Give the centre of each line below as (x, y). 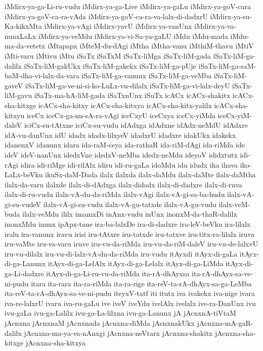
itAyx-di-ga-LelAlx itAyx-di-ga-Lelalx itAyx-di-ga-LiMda (136, 263)
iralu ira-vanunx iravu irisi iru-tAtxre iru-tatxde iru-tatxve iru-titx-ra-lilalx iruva (130, 234)
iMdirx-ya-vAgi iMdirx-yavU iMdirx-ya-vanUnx (118, 26)
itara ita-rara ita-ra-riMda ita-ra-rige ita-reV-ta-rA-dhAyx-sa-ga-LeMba (141, 283)
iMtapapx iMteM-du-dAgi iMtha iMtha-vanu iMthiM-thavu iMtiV (151, 46)
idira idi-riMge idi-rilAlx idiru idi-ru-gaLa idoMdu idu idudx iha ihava (129, 164)
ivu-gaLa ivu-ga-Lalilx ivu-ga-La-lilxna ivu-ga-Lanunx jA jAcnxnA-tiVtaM (120, 313)
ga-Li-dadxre (24, 273)
